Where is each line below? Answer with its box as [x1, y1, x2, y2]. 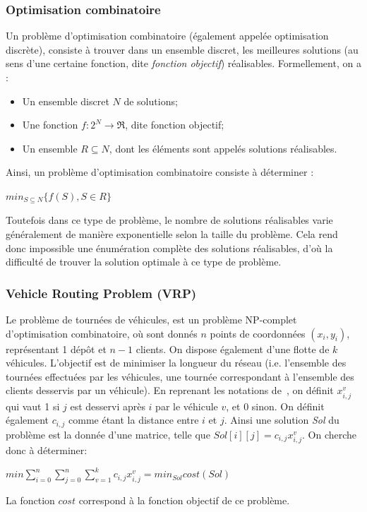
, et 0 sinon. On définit [226, 398, 325, 413]
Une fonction [22, 117, 78, 132]
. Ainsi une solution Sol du [224, 412, 339, 427]
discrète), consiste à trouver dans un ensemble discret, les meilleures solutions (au [6, 42, 359, 56]
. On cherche [302, 427, 357, 441]
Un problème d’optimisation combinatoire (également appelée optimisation [6, 28, 329, 43]
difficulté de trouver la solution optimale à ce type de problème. [6, 254, 282, 269]
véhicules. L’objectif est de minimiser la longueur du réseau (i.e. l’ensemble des [6, 355, 347, 370]
